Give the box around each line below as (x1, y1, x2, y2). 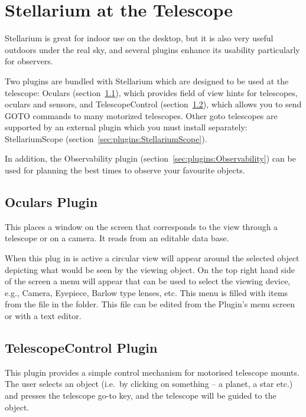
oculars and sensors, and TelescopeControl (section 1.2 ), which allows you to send (5, 98, 302, 110)
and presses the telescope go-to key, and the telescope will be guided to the (5, 389, 276, 401)
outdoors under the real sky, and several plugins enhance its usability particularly (5, 43, 300, 55)
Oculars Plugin (5, 193, 98, 211)
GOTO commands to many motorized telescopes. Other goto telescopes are (5, 109, 278, 122)
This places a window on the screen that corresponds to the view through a (5, 220, 278, 232)
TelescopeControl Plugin (5, 339, 158, 356)
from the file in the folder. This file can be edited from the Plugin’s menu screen (5, 298, 295, 310)
